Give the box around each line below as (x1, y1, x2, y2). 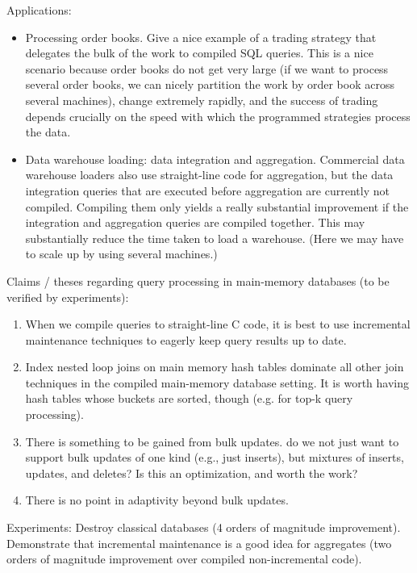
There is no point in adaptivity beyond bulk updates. (25, 491, 289, 508)
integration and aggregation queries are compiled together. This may (25, 214, 365, 231)
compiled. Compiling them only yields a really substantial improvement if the (25, 198, 409, 215)
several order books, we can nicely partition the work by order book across (25, 76, 394, 93)
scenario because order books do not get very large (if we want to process (25, 60, 389, 77)
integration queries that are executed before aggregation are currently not (25, 182, 390, 199)
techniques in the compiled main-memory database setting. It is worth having (25, 374, 409, 391)
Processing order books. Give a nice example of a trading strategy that (25, 28, 377, 45)
